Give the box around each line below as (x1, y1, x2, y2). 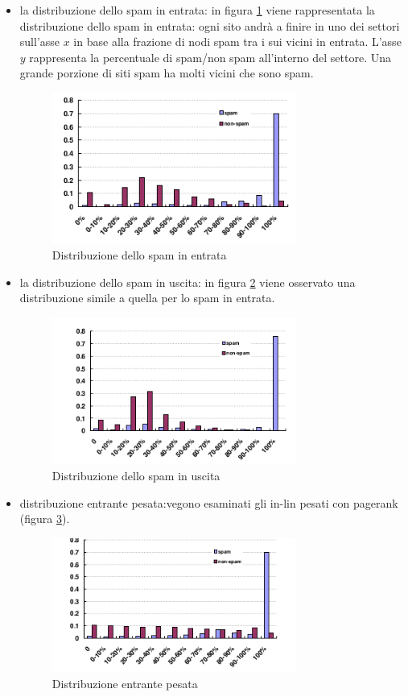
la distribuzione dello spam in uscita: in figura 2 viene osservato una (19, 273, 356, 290)
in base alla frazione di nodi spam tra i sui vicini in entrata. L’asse (73, 33, 402, 50)
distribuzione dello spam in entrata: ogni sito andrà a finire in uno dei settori (19, 17, 400, 34)
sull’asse (19, 33, 60, 50)
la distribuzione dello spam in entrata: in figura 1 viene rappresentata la (19, 2, 375, 18)
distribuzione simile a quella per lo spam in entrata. (19, 289, 275, 306)
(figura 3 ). (19, 510, 70, 527)
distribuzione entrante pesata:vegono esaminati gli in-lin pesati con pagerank (19, 494, 398, 511)
